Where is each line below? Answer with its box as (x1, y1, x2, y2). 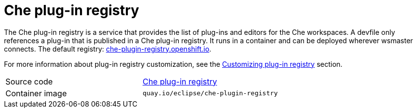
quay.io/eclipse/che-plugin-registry (142, 89, 278, 97)
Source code (5, 76, 53, 86)
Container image (5, 88, 67, 98)
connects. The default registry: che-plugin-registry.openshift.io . (4, 44, 212, 53)
